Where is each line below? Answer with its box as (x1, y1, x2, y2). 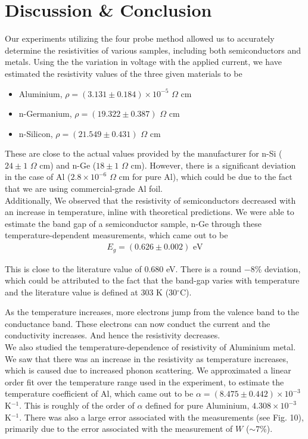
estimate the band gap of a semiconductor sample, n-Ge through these (5, 217, 262, 229)
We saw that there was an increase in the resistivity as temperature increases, (5, 352, 288, 365)
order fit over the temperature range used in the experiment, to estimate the (5, 375, 284, 388)
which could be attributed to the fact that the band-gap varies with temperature (5, 274, 300, 287)
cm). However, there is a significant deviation (130, 158, 296, 171)
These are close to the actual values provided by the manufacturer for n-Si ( (5, 147, 282, 160)
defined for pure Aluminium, (145, 399, 250, 412)
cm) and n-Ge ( (39, 158, 97, 171)
